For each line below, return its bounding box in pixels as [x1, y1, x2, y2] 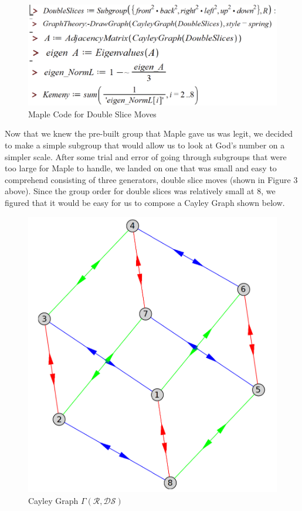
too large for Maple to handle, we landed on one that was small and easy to [5, 162, 277, 174]
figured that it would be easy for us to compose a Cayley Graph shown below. [5, 197, 285, 208]
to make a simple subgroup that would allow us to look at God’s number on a [5, 139, 285, 151]
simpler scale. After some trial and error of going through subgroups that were [5, 150, 287, 163]
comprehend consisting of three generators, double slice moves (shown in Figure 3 [5, 173, 298, 185]
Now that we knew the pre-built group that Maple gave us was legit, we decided [5, 127, 293, 140]
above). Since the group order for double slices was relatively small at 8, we [5, 185, 276, 197]
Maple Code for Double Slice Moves [28, 107, 157, 120]
